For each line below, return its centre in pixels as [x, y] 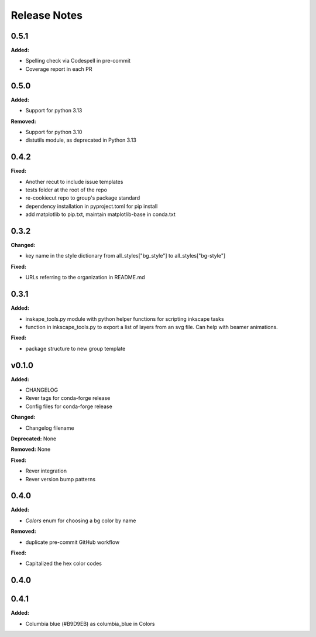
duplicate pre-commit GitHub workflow [73, 542]
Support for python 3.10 [54, 132]
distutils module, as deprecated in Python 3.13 [81, 140]
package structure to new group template [75, 348]
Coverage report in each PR [59, 69]
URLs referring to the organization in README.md [85, 278]
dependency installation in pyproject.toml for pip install [92, 206]
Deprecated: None [34, 439]
